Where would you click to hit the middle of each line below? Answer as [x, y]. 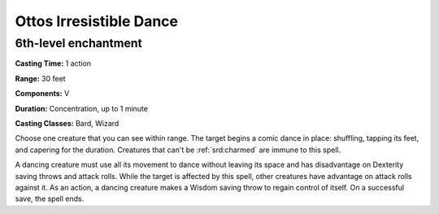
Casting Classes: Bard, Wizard [67, 123]
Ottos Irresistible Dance [97, 21]
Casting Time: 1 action [53, 63]
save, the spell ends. [50, 199]
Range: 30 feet [40, 78]
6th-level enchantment [78, 43]
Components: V [42, 94]
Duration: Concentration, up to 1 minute [81, 108]
